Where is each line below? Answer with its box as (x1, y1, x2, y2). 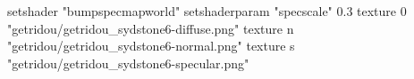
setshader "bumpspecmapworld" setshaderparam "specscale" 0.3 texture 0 (7, 2, 407, 20)
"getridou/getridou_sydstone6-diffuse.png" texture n (7, 19, 294, 37)
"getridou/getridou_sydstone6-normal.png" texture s (7, 36, 295, 55)
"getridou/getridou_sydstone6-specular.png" (7, 53, 249, 72)
